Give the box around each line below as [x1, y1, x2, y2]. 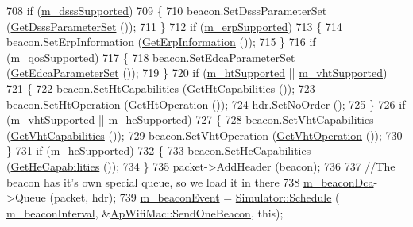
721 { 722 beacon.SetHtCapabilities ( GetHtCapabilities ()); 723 [6, 79, 315, 96]
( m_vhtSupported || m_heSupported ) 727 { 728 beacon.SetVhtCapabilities [6, 111, 374, 128]
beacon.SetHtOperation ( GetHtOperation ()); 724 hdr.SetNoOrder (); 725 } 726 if [6, 95, 406, 112]
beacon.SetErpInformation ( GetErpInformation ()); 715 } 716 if [6, 33, 316, 50]
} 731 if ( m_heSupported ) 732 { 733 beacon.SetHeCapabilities [6, 142, 311, 159]
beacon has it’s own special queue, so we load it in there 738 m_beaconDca [6, 173, 374, 190]
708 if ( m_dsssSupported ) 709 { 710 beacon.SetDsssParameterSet [6, 2, 327, 18]
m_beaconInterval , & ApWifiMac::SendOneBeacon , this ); [6, 204, 284, 221]
